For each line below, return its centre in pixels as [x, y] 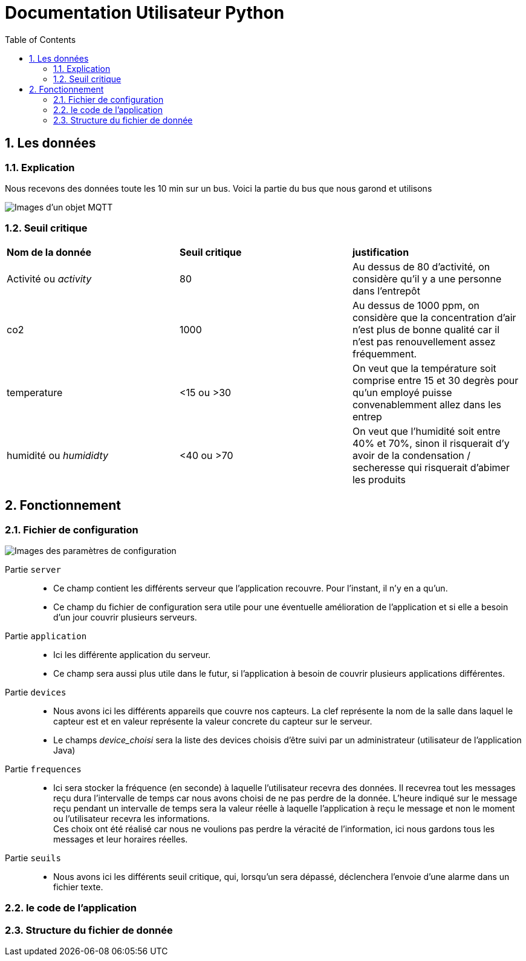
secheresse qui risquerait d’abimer [431, 467]
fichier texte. [78, 887]
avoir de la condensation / [411, 455]
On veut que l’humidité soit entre [426, 431]
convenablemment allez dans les [427, 404]
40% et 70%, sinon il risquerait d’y [431, 443]
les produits [379, 479]
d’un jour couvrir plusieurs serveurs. [125, 617]
